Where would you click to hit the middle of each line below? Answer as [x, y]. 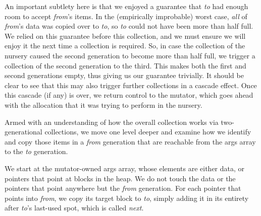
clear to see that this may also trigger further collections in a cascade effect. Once [131, 85]
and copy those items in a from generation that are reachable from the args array [130, 141]
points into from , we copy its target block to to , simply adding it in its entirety [127, 198]
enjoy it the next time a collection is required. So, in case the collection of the [125, 46]
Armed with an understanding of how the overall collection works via [112, 122]
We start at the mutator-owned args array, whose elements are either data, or [125, 168]
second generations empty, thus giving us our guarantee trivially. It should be [124, 75]
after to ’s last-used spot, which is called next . [74, 208]
